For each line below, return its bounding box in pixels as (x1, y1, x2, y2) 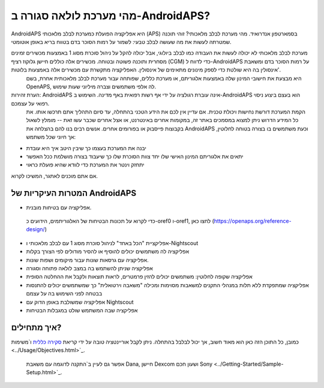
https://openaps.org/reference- (214, 217, 292, 225)
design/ (26, 226, 45, 233)
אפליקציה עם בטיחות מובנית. (26, 204, 92, 211)
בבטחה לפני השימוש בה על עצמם (26, 290, 103, 297)
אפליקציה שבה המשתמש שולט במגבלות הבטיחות (26, 307, 138, 314)
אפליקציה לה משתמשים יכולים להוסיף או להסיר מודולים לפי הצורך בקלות (26, 248, 190, 255)
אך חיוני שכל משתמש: (26, 133, 76, 141)
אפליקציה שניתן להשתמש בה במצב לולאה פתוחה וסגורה (26, 265, 153, 272)
